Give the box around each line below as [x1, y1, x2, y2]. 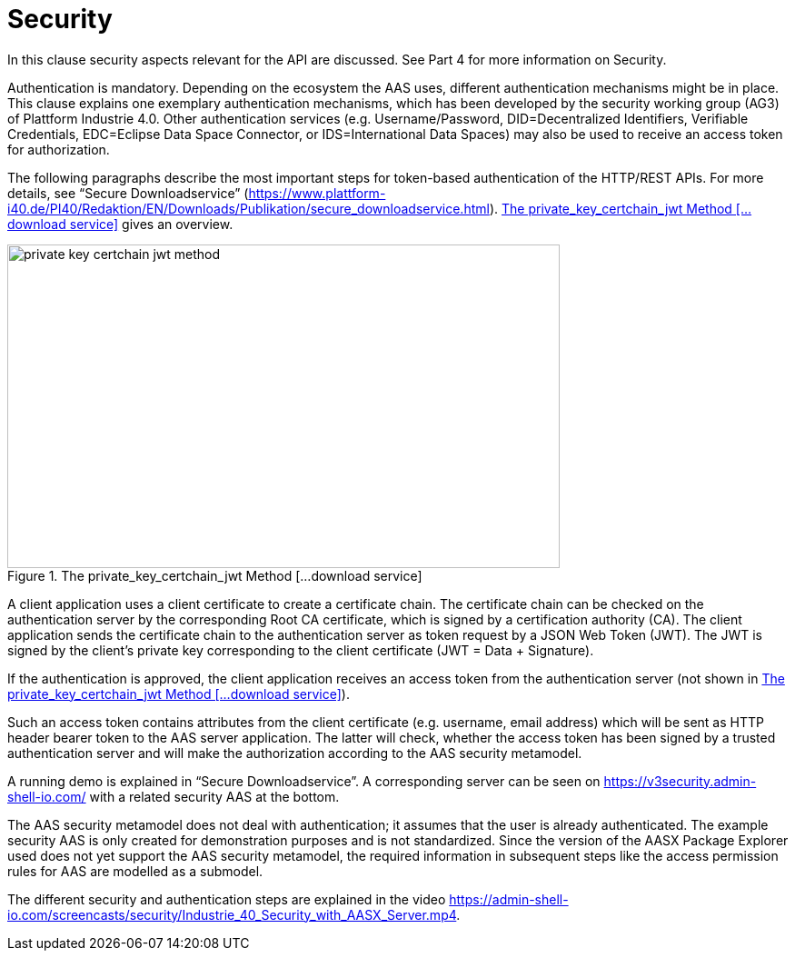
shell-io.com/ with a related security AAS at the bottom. [7, 788, 340, 804]
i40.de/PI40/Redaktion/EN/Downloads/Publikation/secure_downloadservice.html [7, 200, 490, 216]
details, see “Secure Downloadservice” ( [7, 185, 249, 201]
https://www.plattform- [248, 185, 386, 201]
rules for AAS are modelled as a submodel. [7, 863, 263, 879]
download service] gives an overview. [7, 215, 234, 232]
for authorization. [7, 141, 110, 157]
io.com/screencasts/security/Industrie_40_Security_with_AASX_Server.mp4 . [7, 906, 461, 923]
